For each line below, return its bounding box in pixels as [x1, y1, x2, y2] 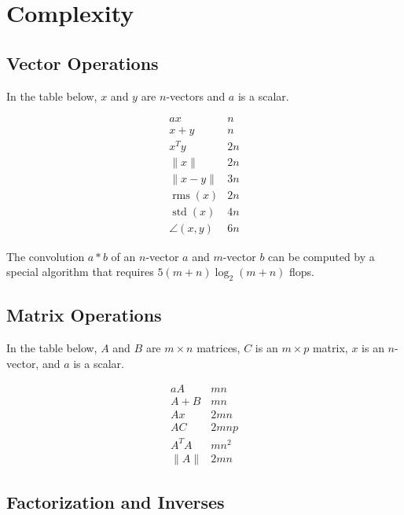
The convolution [6, 248, 85, 264]
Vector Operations [6, 50, 159, 75]
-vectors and [166, 87, 226, 104]
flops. [288, 263, 314, 280]
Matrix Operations [6, 303, 162, 327]
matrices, [196, 340, 241, 356]
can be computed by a [268, 248, 375, 264]
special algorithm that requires [6, 263, 154, 280]
